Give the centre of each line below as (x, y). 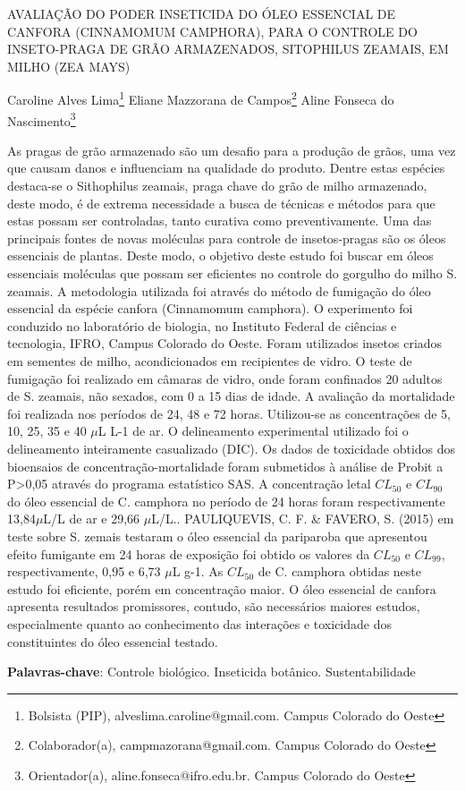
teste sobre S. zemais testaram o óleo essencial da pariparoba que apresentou (217, 536)
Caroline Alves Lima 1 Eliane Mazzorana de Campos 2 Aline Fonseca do (201, 98)
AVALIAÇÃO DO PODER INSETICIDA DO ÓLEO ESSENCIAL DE (202, 13)
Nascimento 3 (42, 119)
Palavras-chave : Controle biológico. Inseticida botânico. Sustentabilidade (211, 672)
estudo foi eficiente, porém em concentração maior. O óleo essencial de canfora (222, 588)
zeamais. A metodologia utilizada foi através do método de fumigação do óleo (219, 290)
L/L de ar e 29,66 (92, 519)
